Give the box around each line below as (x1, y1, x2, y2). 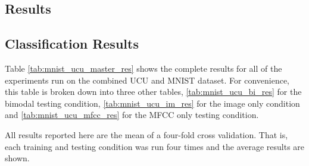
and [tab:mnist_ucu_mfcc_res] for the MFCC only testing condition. (5, 108, 259, 121)
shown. (5, 152, 30, 164)
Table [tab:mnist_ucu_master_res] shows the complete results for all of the (5, 62, 282, 74)
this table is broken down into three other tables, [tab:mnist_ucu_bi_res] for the (5, 85, 302, 98)
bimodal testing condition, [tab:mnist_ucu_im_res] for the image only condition (5, 97, 300, 109)
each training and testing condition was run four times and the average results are (5, 140, 305, 152)
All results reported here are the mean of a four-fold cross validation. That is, (5, 128, 288, 141)
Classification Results (5, 34, 139, 53)
